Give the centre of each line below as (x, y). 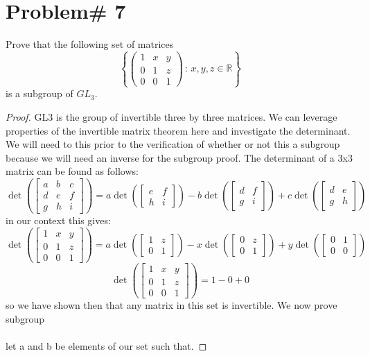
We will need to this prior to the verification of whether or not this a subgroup (173, 144)
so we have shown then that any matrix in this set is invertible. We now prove (171, 305)
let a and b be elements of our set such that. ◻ (106, 345)
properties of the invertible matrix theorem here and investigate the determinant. (178, 130)
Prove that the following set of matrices (90, 44)
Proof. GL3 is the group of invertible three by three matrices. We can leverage (171, 116)
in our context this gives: (58, 220)
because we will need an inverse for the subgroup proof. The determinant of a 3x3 (179, 157)
